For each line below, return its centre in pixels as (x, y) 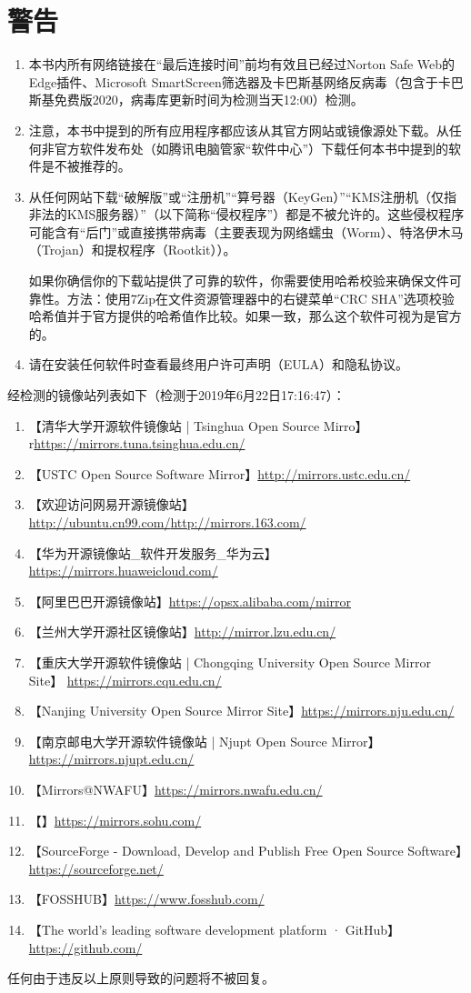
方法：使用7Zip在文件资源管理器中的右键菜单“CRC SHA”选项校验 (261, 298)
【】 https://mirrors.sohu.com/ (115, 820)
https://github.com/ (85, 947)
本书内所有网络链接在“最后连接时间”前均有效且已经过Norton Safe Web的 (242, 64)
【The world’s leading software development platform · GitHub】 (215, 929)
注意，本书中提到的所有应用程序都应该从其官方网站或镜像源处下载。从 (239, 130)
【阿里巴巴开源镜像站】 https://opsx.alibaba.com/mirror (190, 601)
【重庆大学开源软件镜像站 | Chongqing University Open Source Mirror (230, 662)
